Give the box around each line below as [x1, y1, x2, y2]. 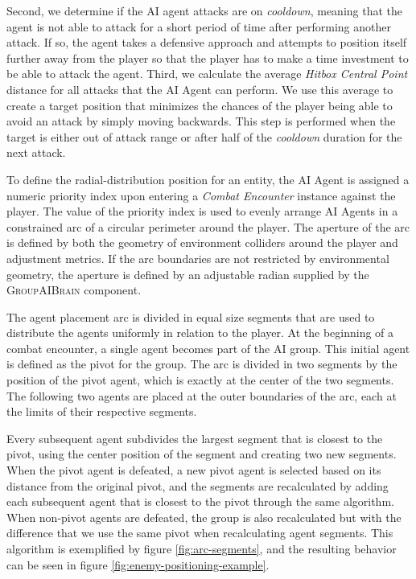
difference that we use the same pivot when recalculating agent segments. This [6, 524, 393, 541]
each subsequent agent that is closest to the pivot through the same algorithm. [6, 493, 394, 510]
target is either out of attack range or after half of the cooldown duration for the [6, 128, 402, 145]
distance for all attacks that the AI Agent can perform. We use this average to [6, 80, 393, 97]
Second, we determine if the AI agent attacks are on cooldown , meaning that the [6, 2, 403, 18]
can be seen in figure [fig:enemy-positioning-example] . [6, 556, 270, 573]
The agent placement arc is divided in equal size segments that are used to [6, 308, 375, 325]
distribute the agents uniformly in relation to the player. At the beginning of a [6, 324, 394, 341]
